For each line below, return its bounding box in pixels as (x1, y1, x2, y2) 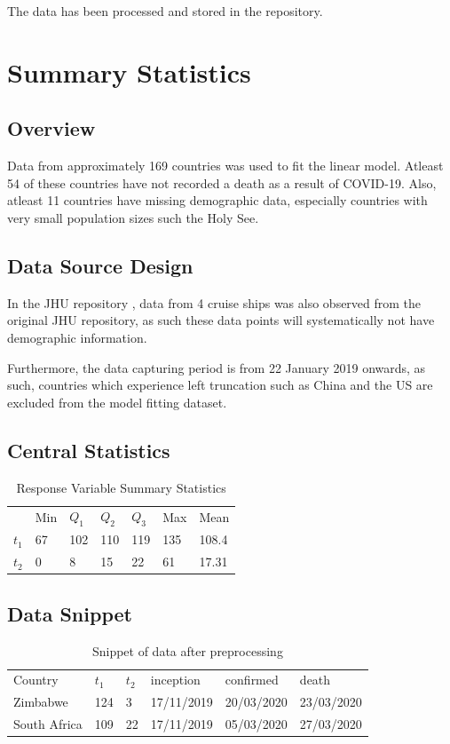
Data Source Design (7, 251, 193, 279)
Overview (7, 115, 96, 142)
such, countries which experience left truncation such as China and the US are (7, 376, 433, 394)
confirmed (225, 670, 279, 689)
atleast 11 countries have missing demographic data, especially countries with (7, 191, 428, 210)
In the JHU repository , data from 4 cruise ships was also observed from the (7, 293, 422, 312)
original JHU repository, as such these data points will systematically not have (7, 311, 435, 329)
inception (150, 670, 201, 689)
